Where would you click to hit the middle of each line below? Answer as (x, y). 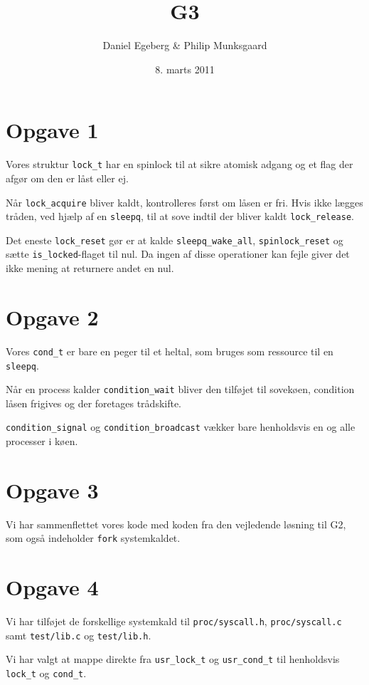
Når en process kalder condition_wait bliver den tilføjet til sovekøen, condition (180, 389)
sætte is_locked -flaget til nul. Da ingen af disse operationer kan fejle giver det (178, 254)
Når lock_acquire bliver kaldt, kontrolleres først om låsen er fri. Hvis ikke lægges (184, 202)
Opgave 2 (52, 317)
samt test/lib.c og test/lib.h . (79, 635)
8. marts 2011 (185, 69)
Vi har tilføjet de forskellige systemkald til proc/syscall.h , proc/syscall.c (174, 621)
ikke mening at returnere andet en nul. (90, 268)
